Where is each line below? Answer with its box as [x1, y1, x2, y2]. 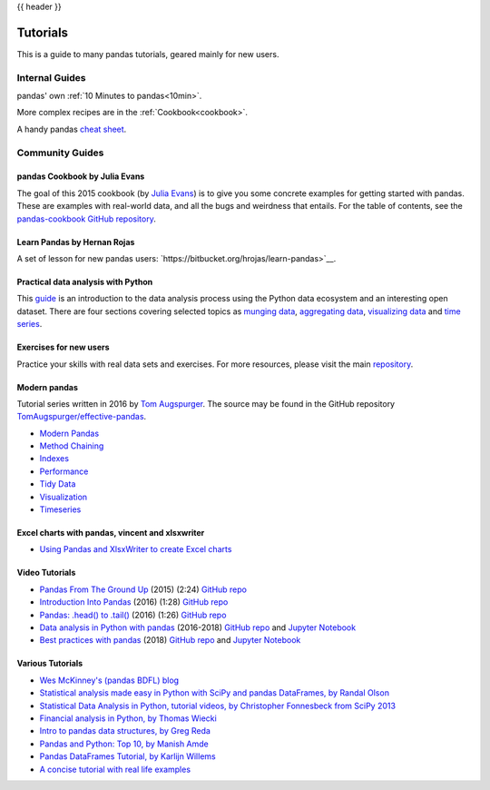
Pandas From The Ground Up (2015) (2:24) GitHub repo [39, 584, 247, 595]
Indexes [39, 453, 70, 464]
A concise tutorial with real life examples [39, 764, 191, 775]
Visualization [39, 491, 88, 502]
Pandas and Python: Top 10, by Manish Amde [39, 738, 209, 749]
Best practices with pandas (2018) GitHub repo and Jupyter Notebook [39, 635, 301, 646]
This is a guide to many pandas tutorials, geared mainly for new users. [16, 48, 279, 59]
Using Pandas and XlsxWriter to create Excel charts [39, 544, 232, 555]
